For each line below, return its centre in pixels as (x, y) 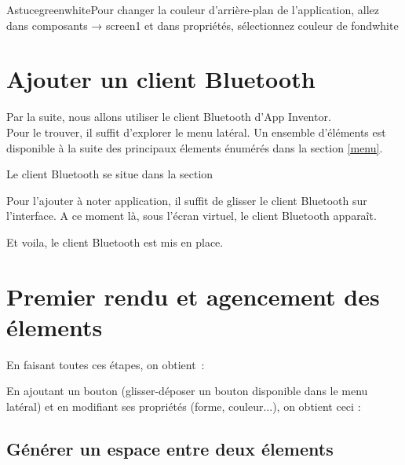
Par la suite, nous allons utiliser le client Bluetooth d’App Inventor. (169, 117)
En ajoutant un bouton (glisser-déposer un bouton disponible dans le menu (187, 391)
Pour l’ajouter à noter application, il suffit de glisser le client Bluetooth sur (187, 200)
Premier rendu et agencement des (193, 296)
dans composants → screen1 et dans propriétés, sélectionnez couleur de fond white (202, 25)
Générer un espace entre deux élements (170, 448)
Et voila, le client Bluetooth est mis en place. (115, 242)
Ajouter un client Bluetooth (161, 79)
